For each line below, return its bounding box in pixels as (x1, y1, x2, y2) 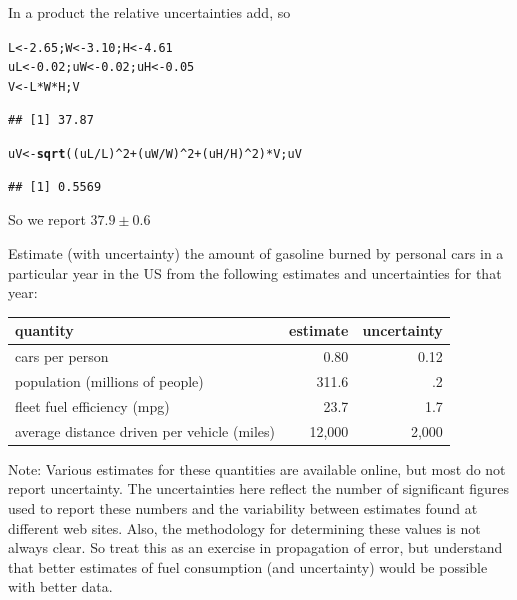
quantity (15, 320, 74, 341)
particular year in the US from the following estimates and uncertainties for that (8, 262, 502, 283)
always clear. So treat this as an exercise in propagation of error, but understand (8, 537, 503, 558)
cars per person (15, 346, 109, 367)
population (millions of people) (15, 370, 204, 391)
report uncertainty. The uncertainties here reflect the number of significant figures (8, 478, 510, 499)
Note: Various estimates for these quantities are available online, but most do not (8, 458, 506, 479)
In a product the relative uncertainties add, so (8, 2, 291, 22)
